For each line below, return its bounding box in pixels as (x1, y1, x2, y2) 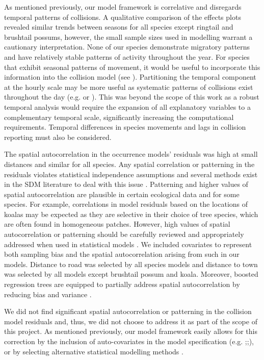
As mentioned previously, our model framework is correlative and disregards (4, 2, 242, 12)
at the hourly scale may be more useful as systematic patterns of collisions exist (4, 81, 253, 92)
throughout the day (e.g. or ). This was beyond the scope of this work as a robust (4, 91, 259, 102)
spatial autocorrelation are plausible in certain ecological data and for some (4, 188, 240, 199)
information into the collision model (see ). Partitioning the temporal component (4, 71, 256, 82)
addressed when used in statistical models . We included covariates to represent (4, 238, 252, 249)
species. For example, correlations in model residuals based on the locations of (4, 199, 248, 209)
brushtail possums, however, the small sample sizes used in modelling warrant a (4, 31, 253, 42)
